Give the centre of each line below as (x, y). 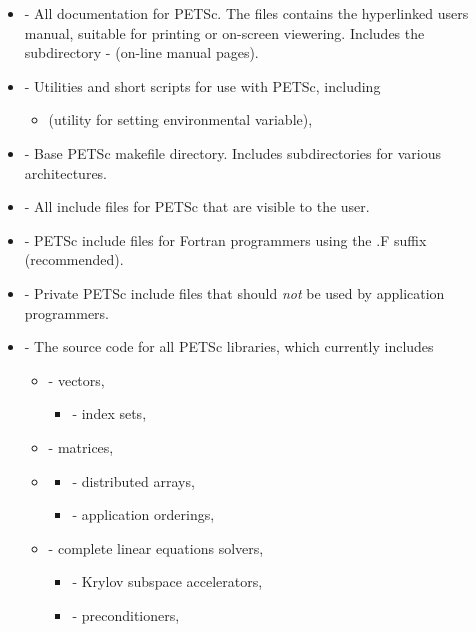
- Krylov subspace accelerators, (167, 581)
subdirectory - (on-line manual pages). (141, 52)
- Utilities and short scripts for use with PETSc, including (202, 85)
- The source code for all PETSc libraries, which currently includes (229, 346)
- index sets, (109, 413)
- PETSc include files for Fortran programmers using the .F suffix (225, 239)
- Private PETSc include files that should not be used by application (234, 292)
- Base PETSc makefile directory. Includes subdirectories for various (232, 152)
